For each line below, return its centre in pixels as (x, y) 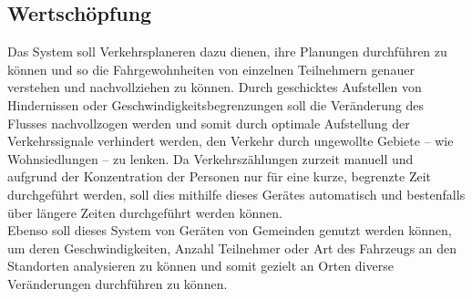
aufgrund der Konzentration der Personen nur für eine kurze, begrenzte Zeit (219, 176)
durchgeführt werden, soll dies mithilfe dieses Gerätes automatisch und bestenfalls (236, 194)
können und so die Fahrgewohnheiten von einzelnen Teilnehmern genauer (211, 69)
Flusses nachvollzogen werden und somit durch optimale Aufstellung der (209, 123)
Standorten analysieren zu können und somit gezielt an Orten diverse (200, 266)
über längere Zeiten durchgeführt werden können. (145, 212)
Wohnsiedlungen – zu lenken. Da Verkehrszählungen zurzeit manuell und (210, 158)
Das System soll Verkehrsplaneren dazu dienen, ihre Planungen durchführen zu (227, 52)
